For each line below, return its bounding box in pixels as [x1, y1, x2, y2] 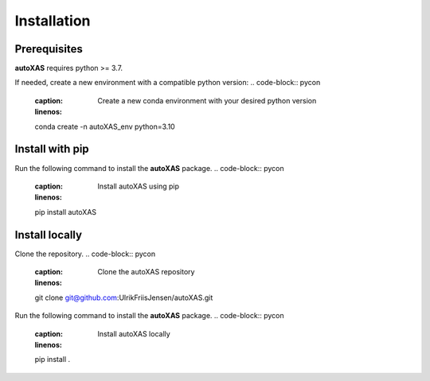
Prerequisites [14, 42, 83, 56]
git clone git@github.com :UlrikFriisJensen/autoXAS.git [34, 293, 213, 302]
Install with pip [14, 142, 89, 156]
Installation [14, 12, 91, 29]
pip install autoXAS [34, 207, 97, 216]
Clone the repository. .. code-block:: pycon [14, 249, 156, 259]
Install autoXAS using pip [97, 181, 179, 191]
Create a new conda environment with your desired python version [97, 95, 317, 105]
